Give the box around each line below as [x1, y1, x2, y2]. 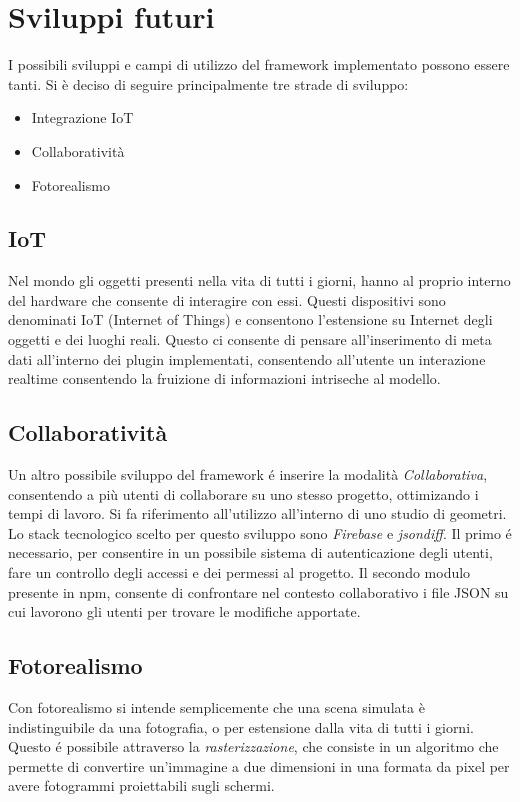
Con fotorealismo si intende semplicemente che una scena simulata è [8, 697, 425, 718]
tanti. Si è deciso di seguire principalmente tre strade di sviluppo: [8, 73, 409, 94]
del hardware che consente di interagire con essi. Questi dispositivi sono [8, 289, 446, 310]
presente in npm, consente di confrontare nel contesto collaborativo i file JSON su [8, 581, 509, 602]
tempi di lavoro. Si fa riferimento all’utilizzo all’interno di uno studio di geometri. [8, 503, 507, 524]
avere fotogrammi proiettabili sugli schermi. [8, 775, 275, 796]
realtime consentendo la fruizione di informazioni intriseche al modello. [8, 368, 441, 389]
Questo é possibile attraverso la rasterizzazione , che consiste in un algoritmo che [8, 736, 499, 757]
